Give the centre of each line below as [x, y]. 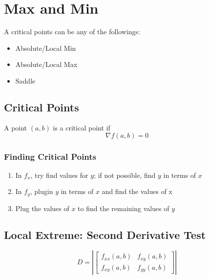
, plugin [42, 191]
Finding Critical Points [50, 157]
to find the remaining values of [124, 208]
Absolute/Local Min [46, 48]
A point [16, 127]
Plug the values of [42, 208]
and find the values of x [137, 191]
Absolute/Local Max [46, 64]
